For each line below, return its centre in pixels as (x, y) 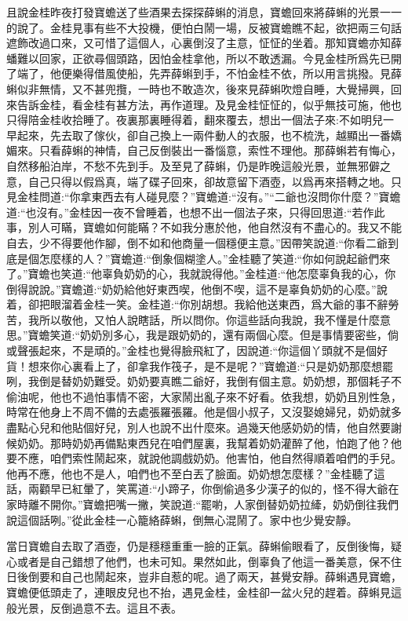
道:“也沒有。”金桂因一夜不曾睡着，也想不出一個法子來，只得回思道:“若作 (190, 212)
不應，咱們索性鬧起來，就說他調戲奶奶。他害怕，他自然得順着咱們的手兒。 (209, 458)
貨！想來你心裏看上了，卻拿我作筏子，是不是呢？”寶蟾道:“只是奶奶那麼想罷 (200, 365)
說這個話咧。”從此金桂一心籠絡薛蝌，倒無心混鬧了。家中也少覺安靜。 (182, 519)
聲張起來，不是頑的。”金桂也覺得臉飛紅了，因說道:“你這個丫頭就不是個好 (202, 351)
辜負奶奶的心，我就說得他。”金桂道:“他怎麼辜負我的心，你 (249, 274)
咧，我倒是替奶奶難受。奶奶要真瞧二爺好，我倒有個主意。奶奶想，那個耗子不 (204, 381)
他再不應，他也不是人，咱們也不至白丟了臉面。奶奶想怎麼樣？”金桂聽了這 (196, 473)
